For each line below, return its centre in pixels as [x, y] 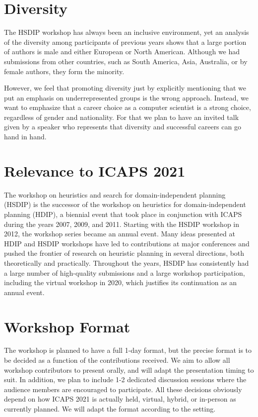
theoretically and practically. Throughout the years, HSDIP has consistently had [127, 262]
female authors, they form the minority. [64, 71]
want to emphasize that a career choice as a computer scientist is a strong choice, [128, 107]
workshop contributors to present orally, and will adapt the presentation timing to [129, 369]
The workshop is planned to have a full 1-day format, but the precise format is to [128, 350]
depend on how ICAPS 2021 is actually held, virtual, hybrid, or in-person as [120, 399]
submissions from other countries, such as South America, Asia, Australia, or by [126, 61]
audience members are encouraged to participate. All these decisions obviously [123, 389]
